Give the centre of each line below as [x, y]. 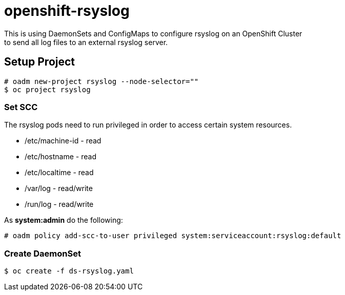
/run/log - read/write [59, 204]
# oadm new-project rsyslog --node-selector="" [102, 81]
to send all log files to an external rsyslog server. [86, 42]
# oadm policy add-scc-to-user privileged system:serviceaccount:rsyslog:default [173, 236]
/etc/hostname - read [60, 157]
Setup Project [40, 62]
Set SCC [21, 107]
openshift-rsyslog [67, 11]
